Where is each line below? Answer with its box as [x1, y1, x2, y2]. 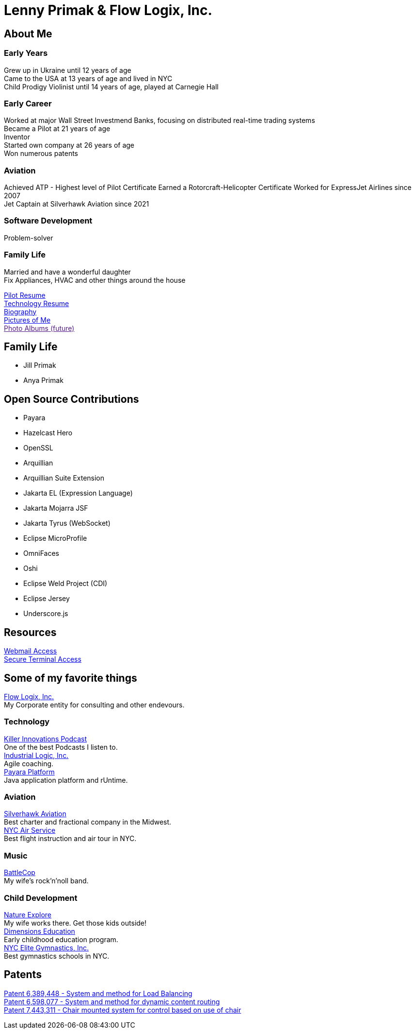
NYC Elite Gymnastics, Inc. [4, 943, 89, 952]
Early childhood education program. [4, 935, 118, 944]
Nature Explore [4, 910, 52, 919]
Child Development [4, 893, 78, 903]
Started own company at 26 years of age [4, 141, 135, 150]
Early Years [4, 48, 48, 58]
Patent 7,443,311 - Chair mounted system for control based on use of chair [4, 1005, 241, 1014]
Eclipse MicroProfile [23, 534, 87, 543]
